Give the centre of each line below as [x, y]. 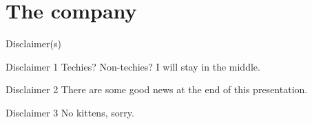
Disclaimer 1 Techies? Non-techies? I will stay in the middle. [133, 66]
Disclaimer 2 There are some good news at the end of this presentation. [157, 89]
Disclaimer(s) [33, 44]
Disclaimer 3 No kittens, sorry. [70, 112]
